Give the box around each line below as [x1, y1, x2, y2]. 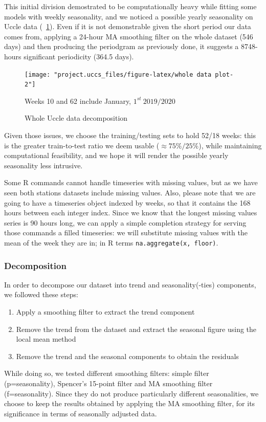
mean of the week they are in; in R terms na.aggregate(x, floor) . [4, 237, 218, 248]
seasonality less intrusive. [4, 160, 83, 170]
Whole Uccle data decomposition [25, 113, 128, 123]
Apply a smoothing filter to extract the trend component [16, 306, 195, 317]
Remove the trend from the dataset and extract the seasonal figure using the [16, 323, 257, 334]
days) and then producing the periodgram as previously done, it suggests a [4, 41, 239, 52]
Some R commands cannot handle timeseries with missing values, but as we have [4, 177, 258, 188]
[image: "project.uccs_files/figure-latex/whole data [25, 71, 212, 78]
